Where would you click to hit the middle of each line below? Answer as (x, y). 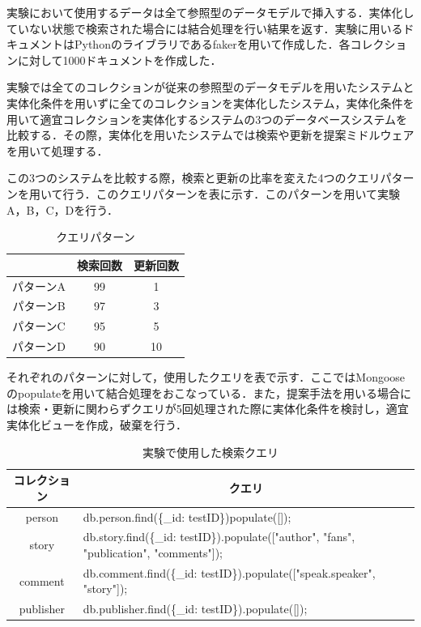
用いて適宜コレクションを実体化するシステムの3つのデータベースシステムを (207, 119)
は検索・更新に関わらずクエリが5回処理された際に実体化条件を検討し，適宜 (208, 409)
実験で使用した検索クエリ (210, 452)
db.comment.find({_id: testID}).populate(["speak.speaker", (229, 572)
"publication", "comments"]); (153, 553)
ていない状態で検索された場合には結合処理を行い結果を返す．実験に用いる (205, 28)
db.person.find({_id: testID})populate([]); (187, 516)
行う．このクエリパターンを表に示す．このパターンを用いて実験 (232, 193)
